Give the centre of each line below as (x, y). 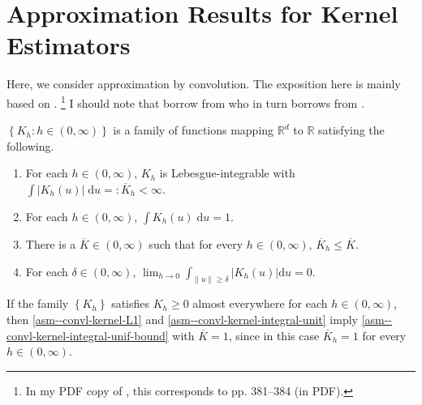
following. (30, 145)
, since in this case (274, 335)
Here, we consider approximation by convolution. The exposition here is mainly (204, 84)
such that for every (196, 243)
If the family (38, 303)
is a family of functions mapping (194, 130)
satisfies (131, 303)
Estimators (69, 45)
